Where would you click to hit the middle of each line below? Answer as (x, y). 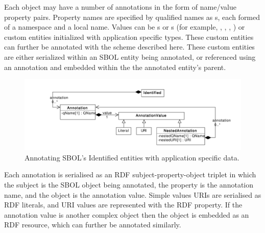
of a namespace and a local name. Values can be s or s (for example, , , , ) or (125, 27)
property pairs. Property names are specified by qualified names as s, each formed (132, 17)
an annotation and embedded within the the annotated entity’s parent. (115, 67)
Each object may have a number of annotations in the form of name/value (120, 7)
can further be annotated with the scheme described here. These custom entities (129, 47)
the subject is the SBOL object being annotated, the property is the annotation (129, 185)
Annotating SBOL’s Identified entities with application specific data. (132, 157)
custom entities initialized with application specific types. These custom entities (129, 37)
